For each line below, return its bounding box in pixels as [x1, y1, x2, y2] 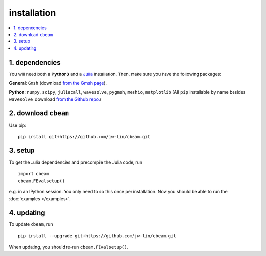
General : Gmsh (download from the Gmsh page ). [9, 80, 107, 86]
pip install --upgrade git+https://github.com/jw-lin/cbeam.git [18, 233, 177, 239]
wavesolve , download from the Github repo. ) [9, 96, 102, 102]
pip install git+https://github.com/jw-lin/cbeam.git [18, 134, 150, 140]
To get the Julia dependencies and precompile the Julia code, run [9, 159, 143, 165]
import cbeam [18, 171, 49, 177]
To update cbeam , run [9, 221, 54, 227]
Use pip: [9, 122, 27, 128]
